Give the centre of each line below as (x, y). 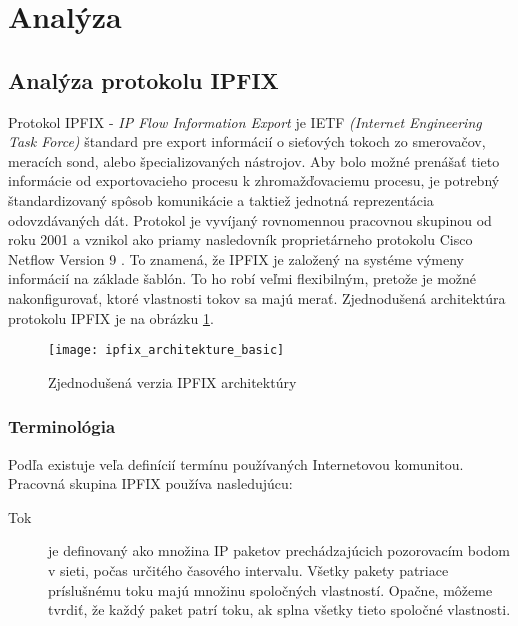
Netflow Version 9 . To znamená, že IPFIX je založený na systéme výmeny (236, 258)
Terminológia (62, 426)
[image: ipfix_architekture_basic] (166, 350)
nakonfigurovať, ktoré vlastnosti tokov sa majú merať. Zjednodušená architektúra (257, 297)
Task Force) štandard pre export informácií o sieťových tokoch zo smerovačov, (247, 141)
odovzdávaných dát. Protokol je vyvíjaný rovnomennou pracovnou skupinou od (250, 219)
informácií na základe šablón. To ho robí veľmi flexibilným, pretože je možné (242, 278)
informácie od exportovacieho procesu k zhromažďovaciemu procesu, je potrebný (254, 180)
